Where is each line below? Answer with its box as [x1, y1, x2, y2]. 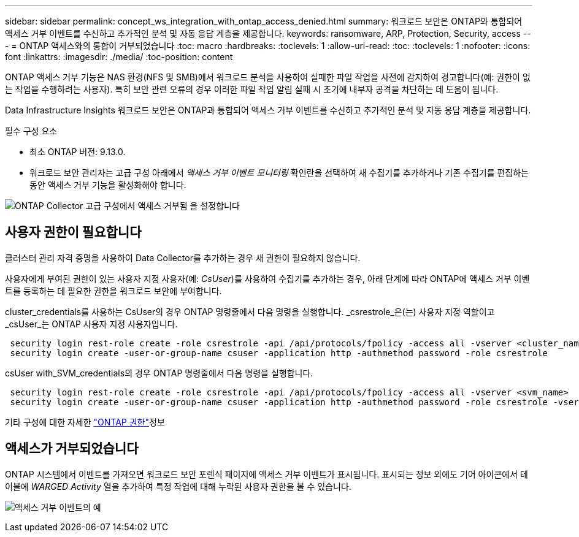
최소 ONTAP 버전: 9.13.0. [29, 147, 126, 157]
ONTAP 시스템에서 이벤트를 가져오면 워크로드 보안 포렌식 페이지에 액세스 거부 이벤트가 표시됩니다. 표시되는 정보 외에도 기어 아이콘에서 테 [5, 468, 528, 479]
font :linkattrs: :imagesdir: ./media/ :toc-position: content [5, 51, 233, 62]
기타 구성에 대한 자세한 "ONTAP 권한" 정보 [5, 416, 165, 427]
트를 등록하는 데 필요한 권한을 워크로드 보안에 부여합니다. [5, 285, 222, 296]
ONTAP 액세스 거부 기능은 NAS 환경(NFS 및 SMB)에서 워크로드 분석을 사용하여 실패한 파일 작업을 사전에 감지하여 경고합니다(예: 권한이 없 [5, 72, 531, 82]
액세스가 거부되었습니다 [5, 441, 139, 457]
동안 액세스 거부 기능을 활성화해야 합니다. [29, 180, 186, 190]
